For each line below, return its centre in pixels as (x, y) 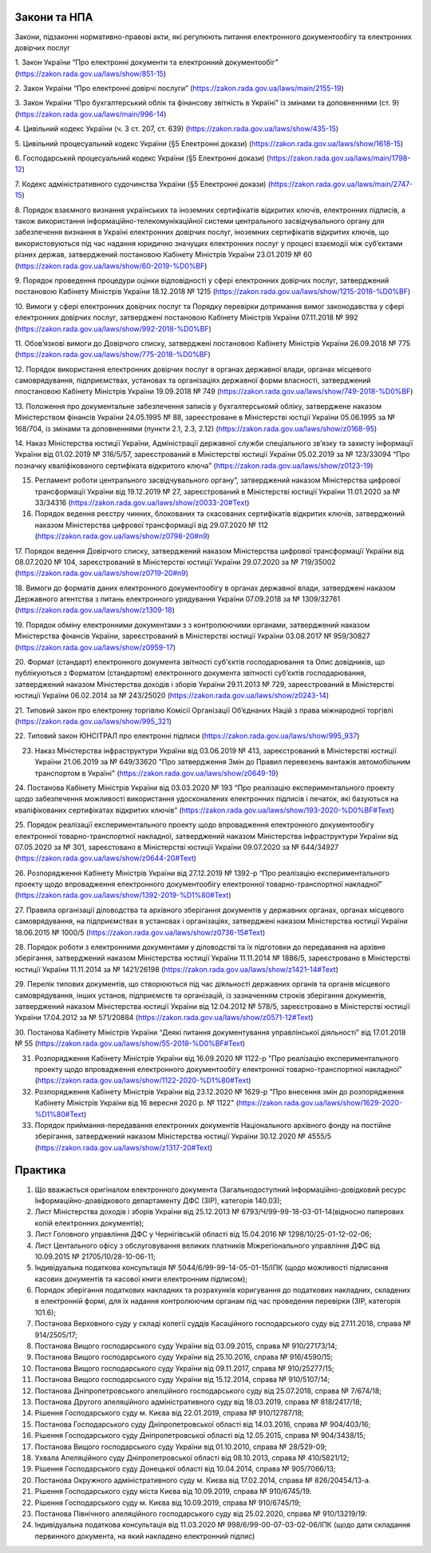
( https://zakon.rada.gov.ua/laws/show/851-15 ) (91, 73)
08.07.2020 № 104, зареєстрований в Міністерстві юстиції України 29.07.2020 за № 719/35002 (175, 562)
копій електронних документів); (89, 1223)
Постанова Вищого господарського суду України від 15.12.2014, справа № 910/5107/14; (182, 1380)
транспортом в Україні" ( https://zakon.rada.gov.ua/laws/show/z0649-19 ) (156, 773)
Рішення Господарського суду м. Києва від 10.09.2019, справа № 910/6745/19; (168, 1503)
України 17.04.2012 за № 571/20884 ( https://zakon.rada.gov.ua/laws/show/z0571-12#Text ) (164, 1018)
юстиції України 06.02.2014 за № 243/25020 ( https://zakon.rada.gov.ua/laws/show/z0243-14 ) (172, 696)
